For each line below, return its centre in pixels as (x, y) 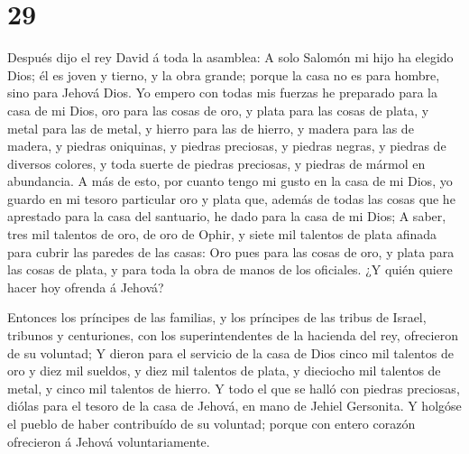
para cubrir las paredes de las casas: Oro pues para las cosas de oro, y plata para (231, 251)
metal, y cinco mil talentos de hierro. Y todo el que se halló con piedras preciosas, (234, 388)
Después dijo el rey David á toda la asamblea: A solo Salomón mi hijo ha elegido (230, 57)
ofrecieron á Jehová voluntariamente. (109, 441)
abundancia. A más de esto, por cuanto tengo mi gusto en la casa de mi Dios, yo (230, 181)
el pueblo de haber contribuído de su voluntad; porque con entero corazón (212, 423)
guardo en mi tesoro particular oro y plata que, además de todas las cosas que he (231, 198)
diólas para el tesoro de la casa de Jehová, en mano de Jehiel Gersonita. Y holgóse (234, 406)
